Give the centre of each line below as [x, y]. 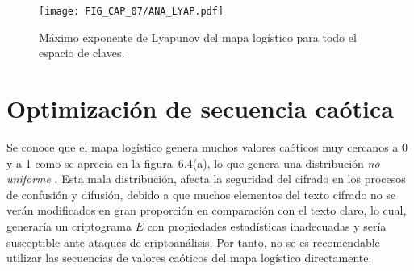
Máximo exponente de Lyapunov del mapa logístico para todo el [198, 37]
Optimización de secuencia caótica [200, 108]
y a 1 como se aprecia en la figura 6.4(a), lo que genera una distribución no [193, 163]
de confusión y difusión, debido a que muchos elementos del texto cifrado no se [201, 194]
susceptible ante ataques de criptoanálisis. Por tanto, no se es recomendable [193, 242]
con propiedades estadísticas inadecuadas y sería [267, 225]
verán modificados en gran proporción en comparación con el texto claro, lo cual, [207, 210]
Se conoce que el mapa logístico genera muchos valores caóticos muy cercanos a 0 [207, 146]
